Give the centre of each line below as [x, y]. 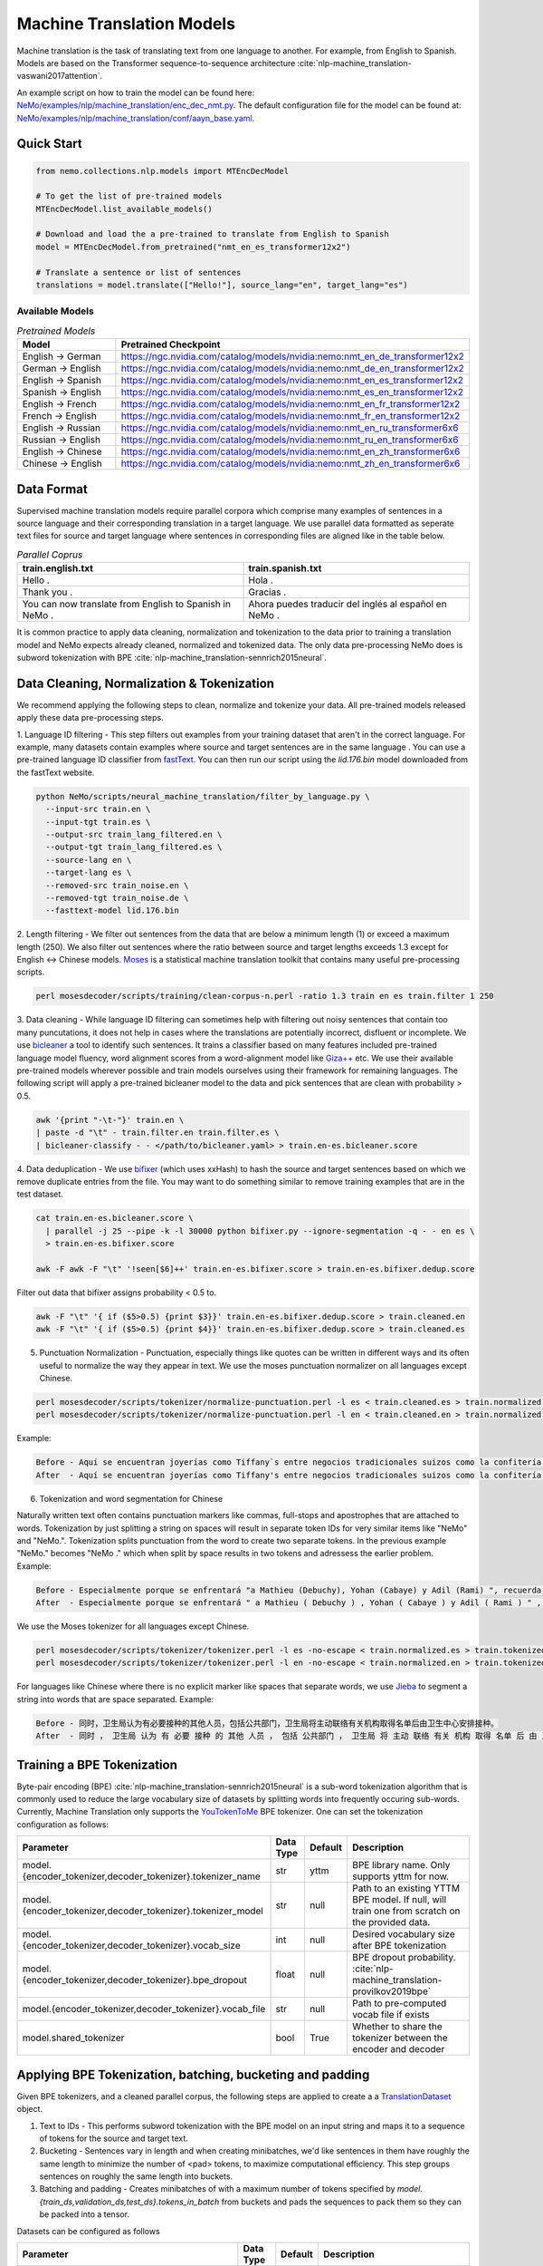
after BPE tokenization [400, 1946]
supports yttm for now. [401, 1876]
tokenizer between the [400, 2038]
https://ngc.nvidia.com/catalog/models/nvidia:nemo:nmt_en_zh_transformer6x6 [291, 451]
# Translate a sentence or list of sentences [138, 272]
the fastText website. [56, 772]
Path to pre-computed [400, 2003]
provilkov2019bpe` [392, 1991]
